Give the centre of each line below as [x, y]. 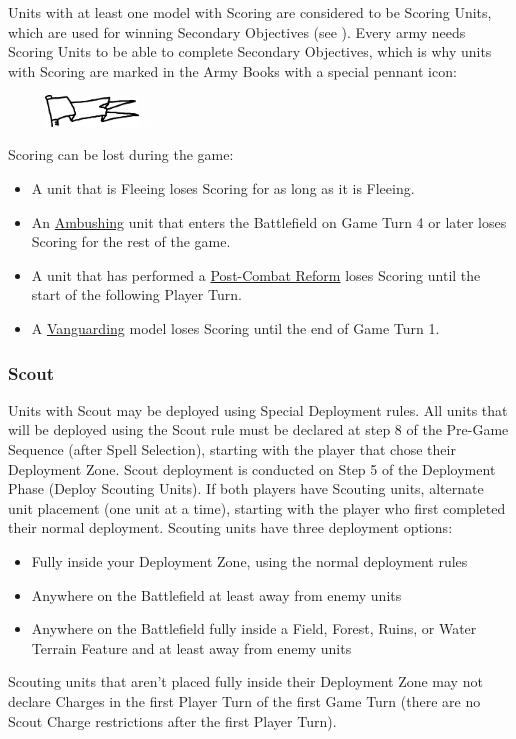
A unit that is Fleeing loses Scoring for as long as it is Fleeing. [223, 188]
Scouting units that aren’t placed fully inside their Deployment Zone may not [245, 681]
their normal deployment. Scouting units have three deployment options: [230, 527]
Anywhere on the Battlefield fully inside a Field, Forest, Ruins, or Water [254, 628]
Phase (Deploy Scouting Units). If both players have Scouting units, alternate [246, 488]
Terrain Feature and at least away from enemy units [191, 647]
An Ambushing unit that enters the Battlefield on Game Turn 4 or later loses [269, 221]
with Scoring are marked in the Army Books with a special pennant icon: [232, 70]
